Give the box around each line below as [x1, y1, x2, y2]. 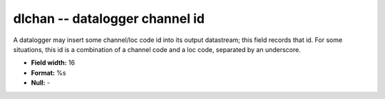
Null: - [31, 78, 51, 87]
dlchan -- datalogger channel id [13, 11, 205, 26]
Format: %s [31, 68, 66, 77]
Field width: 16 [31, 58, 75, 67]
